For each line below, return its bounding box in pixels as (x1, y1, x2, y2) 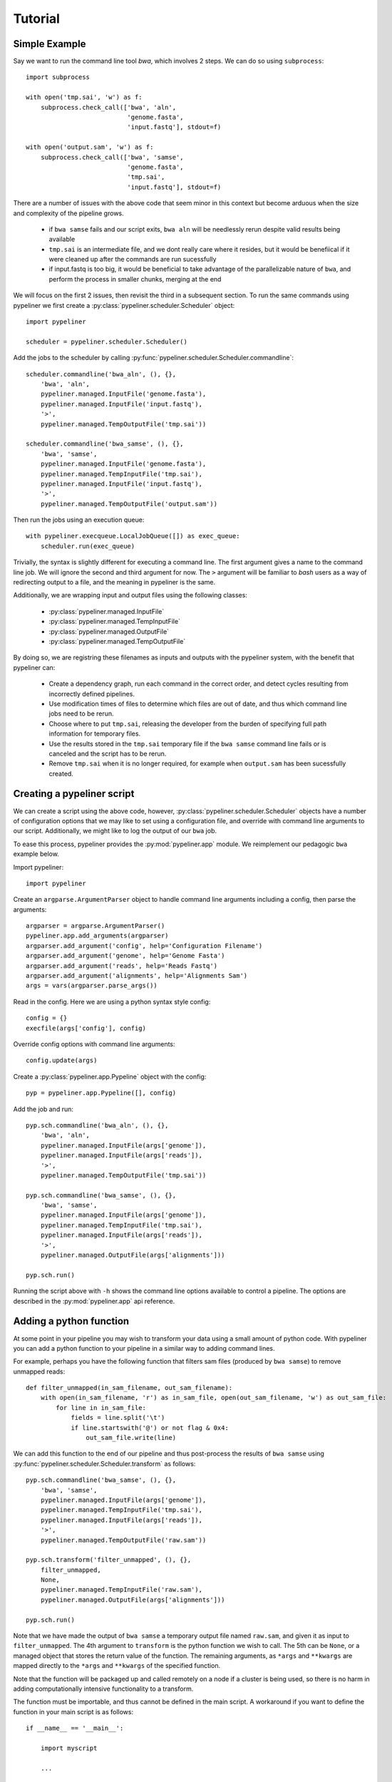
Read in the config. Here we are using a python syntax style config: (13, 997, 211, 1006)
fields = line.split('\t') (71, 1413, 165, 1422)
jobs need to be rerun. (48, 709, 114, 718)
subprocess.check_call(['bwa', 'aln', (40, 103, 177, 111)
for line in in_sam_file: (56, 1404, 146, 1411)
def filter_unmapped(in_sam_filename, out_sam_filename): (26, 1384, 233, 1392)
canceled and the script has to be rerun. (48, 749, 167, 758)
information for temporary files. (48, 729, 141, 738)
